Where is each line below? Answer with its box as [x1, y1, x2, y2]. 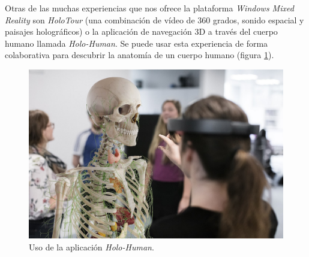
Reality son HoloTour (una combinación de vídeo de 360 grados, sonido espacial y [5, 13, 304, 26]
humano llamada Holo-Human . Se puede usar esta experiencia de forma [5, 37, 268, 49]
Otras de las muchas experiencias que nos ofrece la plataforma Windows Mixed [5, 2, 294, 14]
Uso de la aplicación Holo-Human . [29, 240, 154, 253]
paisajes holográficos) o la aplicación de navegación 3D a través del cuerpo [5, 25, 278, 38]
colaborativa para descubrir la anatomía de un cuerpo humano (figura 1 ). [5, 49, 274, 61]
